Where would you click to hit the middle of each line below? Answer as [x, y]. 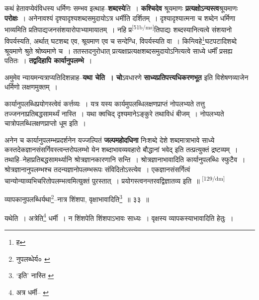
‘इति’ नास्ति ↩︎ [35, 275]
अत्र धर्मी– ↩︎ [33, 292]
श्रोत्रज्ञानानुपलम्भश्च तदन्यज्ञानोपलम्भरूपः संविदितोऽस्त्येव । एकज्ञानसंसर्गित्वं [97, 169]
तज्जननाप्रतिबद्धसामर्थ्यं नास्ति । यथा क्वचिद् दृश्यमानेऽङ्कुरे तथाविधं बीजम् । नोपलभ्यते [114, 113]
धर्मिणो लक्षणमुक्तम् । [31, 87]
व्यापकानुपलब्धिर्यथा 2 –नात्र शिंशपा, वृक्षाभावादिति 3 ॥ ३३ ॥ [77, 199]
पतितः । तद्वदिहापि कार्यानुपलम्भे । [48, 60]
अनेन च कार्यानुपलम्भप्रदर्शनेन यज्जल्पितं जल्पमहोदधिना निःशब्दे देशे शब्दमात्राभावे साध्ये [110, 140]
